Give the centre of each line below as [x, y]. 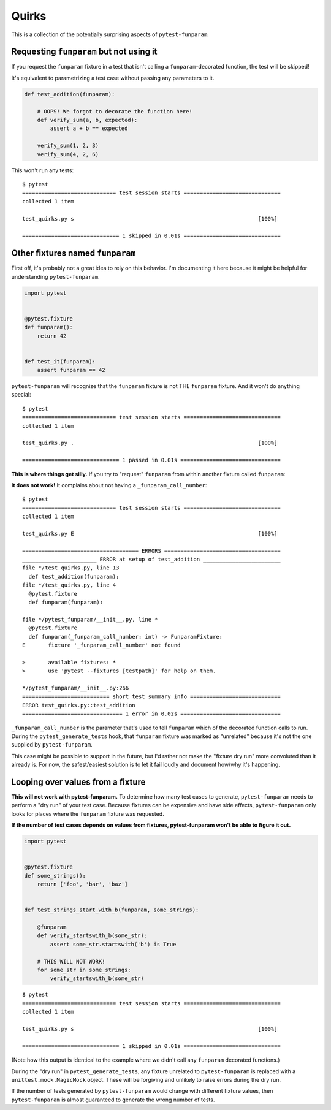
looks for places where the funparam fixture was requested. [88, 814]
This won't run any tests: [42, 170]
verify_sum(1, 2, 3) [68, 146]
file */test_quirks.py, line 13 [71, 568]
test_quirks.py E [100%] [150, 534]
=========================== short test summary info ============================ [152, 697]
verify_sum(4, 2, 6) [68, 154]
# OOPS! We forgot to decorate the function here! [115, 111]
